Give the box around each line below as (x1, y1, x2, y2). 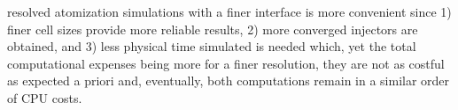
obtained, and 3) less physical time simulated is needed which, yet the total (7, 37, 416, 55)
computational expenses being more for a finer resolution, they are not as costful (7, 54, 445, 72)
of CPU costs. (7, 88, 82, 106)
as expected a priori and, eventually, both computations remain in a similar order (7, 71, 450, 90)
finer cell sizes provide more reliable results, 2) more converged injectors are (7, 19, 418, 38)
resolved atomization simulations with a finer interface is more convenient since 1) (7, 3, 452, 20)
